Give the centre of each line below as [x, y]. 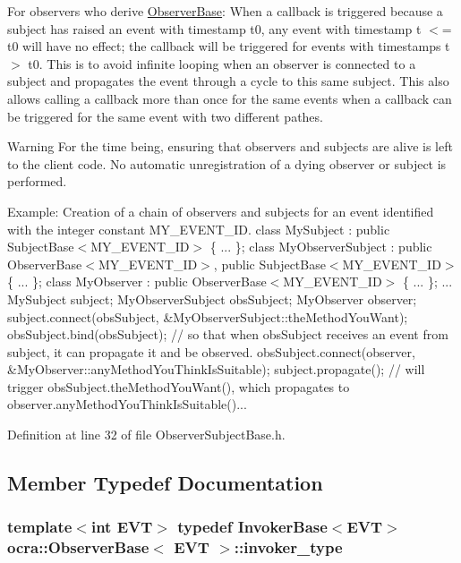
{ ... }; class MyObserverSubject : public [321, 247]
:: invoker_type [288, 547]
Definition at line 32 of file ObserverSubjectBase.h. [146, 435]
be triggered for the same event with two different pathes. [165, 116]
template [40, 527]
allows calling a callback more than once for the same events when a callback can [230, 98]
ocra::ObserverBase [78, 547]
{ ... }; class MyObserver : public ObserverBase [137, 281]
